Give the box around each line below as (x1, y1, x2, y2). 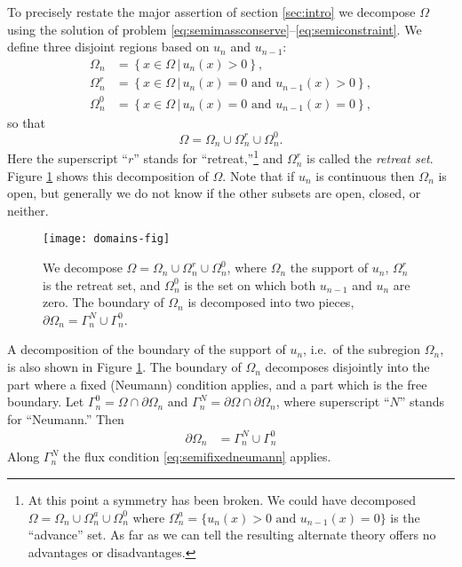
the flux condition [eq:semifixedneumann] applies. (62, 447, 331, 466)
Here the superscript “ (7, 149, 128, 168)
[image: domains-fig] (43, 232, 171, 246)
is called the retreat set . (307, 149, 434, 168)
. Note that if (222, 166, 295, 185)
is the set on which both (184, 275, 316, 294)
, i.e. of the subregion (303, 340, 421, 358)
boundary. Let (7, 392, 84, 411)
